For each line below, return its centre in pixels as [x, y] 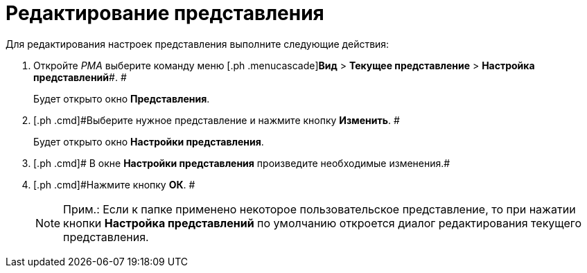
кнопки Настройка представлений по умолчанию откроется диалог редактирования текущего [323, 223]
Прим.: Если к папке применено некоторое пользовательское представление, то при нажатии [319, 209]
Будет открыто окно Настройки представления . [149, 141]
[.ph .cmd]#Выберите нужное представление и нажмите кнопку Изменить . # [217, 120]
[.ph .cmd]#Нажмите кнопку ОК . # [114, 184]
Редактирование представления [165, 13]
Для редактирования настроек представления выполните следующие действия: [198, 44]
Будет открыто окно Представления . [122, 98]
